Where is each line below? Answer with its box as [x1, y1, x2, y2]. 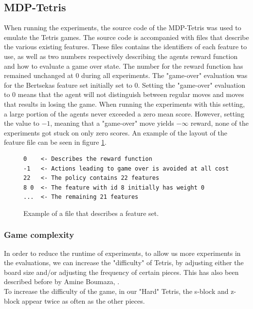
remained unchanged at [4, 70, 73, 80]
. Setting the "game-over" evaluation [138, 79, 246, 90]
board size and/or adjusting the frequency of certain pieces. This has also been [4, 267, 239, 277]
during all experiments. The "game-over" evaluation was [81, 70, 248, 80]
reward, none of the [190, 118, 249, 128]
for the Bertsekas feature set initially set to [4, 79, 132, 90]
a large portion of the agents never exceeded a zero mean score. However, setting [4, 108, 244, 118]
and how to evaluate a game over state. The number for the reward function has [4, 60, 243, 71]
